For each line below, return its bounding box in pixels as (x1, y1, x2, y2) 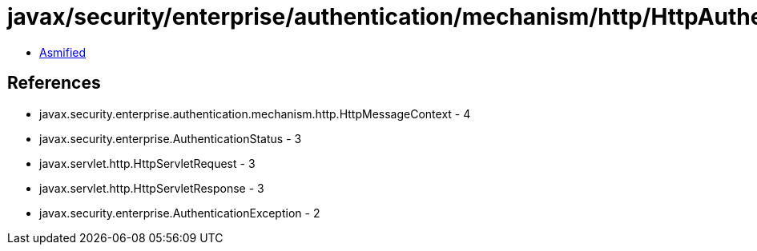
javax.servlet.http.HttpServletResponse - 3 (39, 181, 264, 195)
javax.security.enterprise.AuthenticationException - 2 (39, 205, 320, 220)
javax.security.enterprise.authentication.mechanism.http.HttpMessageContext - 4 (39, 106, 471, 121)
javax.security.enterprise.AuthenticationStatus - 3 (39, 131, 302, 145)
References (7, 73, 101, 94)
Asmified (39, 45, 87, 59)
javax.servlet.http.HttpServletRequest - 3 (39, 156, 256, 170)
